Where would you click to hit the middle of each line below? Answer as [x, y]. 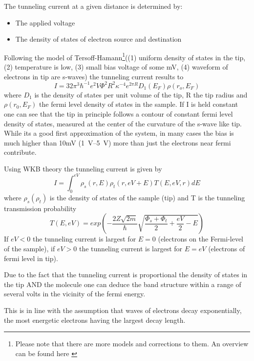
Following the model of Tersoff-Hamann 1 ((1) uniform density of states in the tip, [125, 56]
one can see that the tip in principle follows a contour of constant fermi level [118, 113]
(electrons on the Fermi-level [201, 239]
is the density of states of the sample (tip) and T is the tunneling [147, 197]
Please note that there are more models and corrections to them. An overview [132, 344]
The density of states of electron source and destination [98, 39]
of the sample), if [30, 248]
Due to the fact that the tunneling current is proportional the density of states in [126, 275]
